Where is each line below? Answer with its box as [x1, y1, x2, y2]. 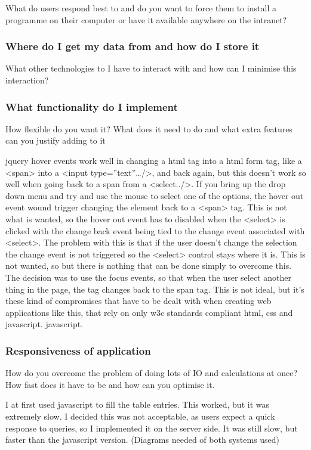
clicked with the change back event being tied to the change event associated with [5, 224, 305, 237]
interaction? [5, 74, 49, 86]
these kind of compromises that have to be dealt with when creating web [5, 294, 272, 307]
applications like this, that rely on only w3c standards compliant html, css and [5, 306, 293, 318]
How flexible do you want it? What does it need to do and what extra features [5, 122, 292, 135]
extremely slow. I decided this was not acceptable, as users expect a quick [5, 409, 275, 422]
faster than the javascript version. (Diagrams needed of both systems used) [5, 433, 280, 446]
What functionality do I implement [5, 99, 178, 114]
